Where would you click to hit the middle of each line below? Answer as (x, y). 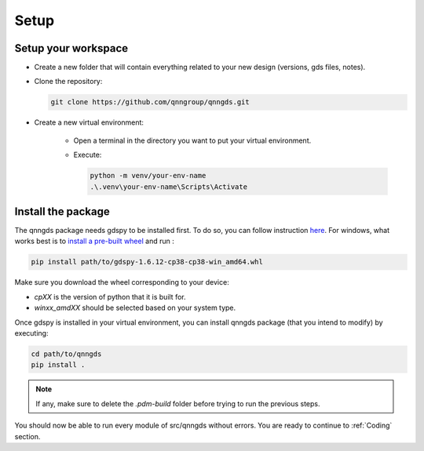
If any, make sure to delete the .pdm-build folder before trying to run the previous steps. (178, 403)
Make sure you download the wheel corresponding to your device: (122, 282)
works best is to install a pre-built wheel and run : (94, 241)
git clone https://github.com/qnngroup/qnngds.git (150, 102)
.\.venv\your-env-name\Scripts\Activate (168, 187)
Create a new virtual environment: (89, 122)
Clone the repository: (68, 82)
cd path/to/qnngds (66, 354)
